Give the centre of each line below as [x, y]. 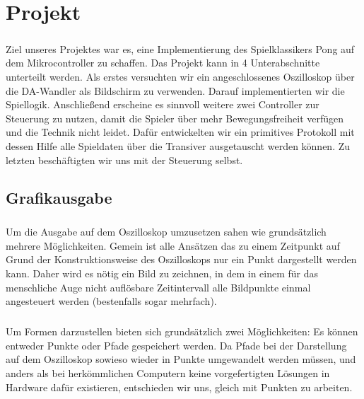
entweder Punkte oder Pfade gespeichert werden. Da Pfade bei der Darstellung [176, 345]
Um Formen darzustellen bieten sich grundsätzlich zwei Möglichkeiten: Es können [182, 331]
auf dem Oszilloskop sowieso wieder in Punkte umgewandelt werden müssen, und [181, 359]
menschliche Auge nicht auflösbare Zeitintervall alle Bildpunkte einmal [158, 287]
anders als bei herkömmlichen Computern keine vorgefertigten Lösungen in [168, 372]
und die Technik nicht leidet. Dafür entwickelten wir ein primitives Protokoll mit [180, 132]
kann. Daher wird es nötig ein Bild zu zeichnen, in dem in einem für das [162, 273]
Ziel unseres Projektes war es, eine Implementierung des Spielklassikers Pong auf [180, 48]
